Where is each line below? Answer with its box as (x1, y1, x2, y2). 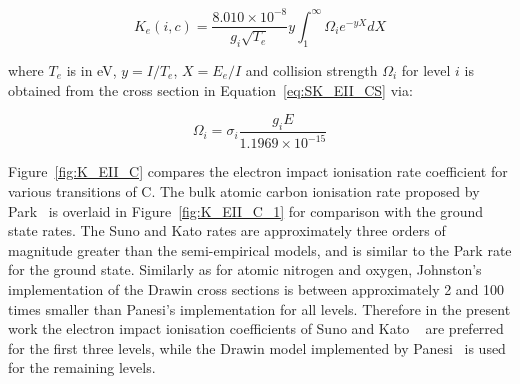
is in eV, (66, 59, 117, 80)
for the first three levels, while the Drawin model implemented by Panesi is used (8, 337, 506, 358)
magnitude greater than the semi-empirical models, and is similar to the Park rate (8, 239, 512, 260)
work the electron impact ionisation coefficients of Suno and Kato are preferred (8, 318, 504, 339)
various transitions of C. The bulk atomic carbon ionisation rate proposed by (8, 180, 480, 201)
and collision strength (245, 59, 378, 80)
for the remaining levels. (8, 357, 156, 378)
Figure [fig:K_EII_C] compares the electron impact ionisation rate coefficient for (8, 161, 508, 182)
